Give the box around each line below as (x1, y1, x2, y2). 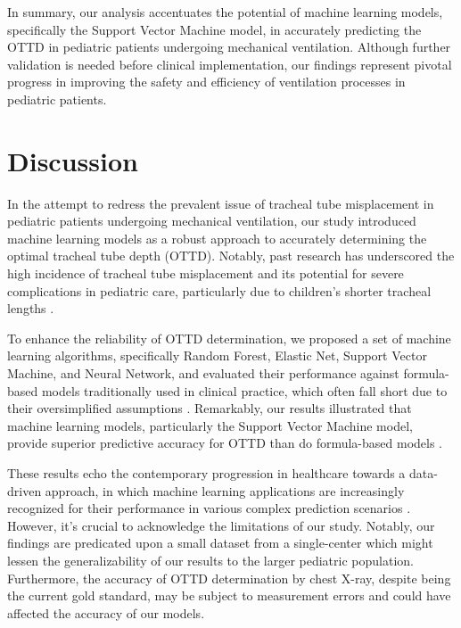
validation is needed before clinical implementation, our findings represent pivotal (7, 54, 452, 73)
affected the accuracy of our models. (7, 603, 205, 622)
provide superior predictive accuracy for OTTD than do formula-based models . (7, 434, 443, 452)
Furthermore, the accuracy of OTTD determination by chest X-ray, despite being (7, 568, 451, 587)
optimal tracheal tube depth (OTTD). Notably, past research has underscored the (7, 246, 455, 265)
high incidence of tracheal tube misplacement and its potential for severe (7, 264, 404, 283)
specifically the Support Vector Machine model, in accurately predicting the (7, 20, 422, 38)
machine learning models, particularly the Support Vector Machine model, (7, 416, 413, 434)
